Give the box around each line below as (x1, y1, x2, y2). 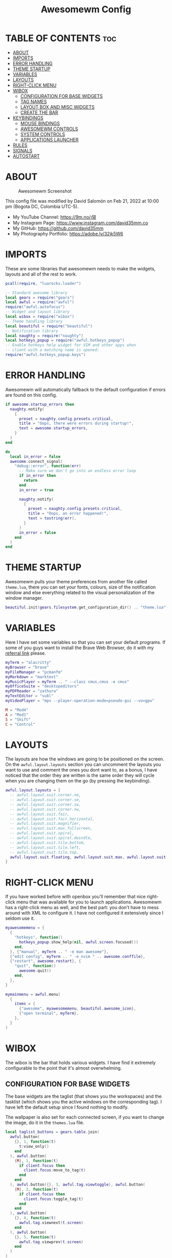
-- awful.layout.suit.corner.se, (10, 797, 81, 802)
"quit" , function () (14, 964, 56, 969)
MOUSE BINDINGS (20, 120, 60, 126)
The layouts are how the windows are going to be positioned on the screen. (5, 756, 165, 762)
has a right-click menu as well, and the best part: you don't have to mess (5, 905, 159, 911)
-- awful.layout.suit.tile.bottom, (10, 840, 86, 845)
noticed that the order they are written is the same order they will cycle (5, 772, 155, 778)
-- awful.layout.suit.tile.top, (10, 850, 79, 855)
